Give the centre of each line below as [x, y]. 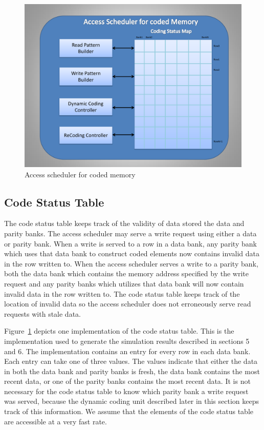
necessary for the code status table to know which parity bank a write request [126, 391]
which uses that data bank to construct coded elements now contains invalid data [132, 253]
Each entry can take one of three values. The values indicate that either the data [131, 361]
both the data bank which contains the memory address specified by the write [126, 273]
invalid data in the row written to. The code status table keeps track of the [122, 293]
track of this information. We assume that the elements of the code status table [129, 411]
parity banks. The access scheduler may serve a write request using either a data [130, 233]
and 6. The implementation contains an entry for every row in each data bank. [127, 351]
